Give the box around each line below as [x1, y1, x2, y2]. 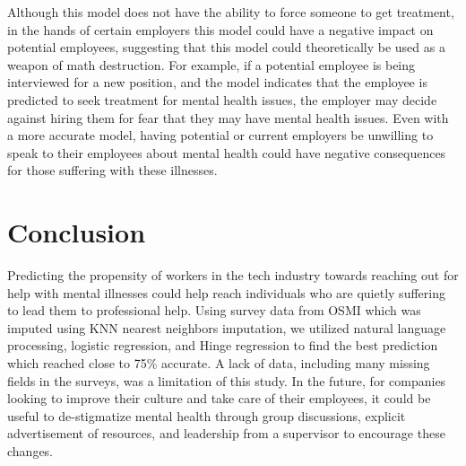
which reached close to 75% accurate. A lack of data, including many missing [7, 354, 430, 373]
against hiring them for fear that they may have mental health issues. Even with [7, 108, 449, 127]
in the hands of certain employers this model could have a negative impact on [7, 20, 434, 39]
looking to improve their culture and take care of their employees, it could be [7, 389, 431, 408]
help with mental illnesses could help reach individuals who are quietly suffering [7, 283, 445, 302]
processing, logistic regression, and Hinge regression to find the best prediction [7, 336, 438, 355]
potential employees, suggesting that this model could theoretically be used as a [7, 38, 445, 57]
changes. [7, 442, 54, 460]
